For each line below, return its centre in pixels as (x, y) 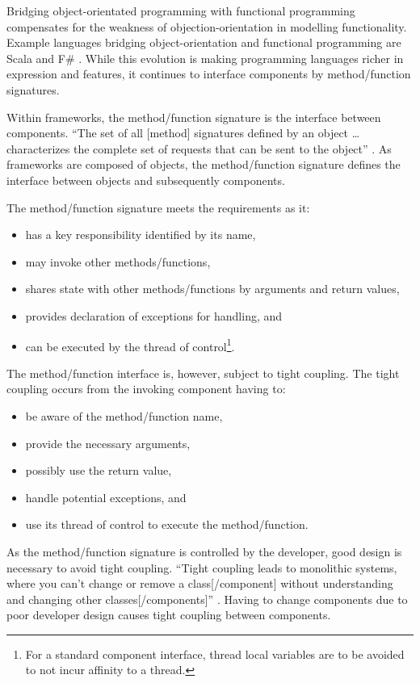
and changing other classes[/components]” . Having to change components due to (207, 599)
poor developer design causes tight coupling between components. (169, 615)
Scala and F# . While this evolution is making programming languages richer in (205, 58)
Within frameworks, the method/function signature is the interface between (194, 117)
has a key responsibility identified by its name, (141, 235)
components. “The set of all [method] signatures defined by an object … (183, 133)
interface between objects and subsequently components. (146, 180)
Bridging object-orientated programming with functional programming (181, 10)
